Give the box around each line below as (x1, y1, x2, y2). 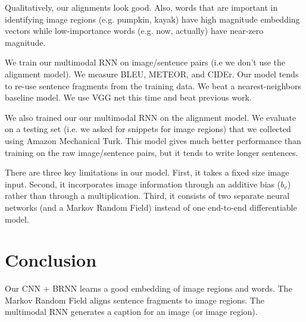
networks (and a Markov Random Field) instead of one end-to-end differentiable (5, 201, 297, 213)
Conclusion (5, 248, 97, 272)
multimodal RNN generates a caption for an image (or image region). (5, 305, 258, 318)
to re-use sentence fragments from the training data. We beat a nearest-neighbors (5, 79, 301, 92)
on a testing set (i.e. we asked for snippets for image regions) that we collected (5, 123, 291, 135)
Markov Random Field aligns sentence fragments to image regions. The (5, 293, 264, 306)
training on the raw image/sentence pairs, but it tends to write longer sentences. (5, 146, 298, 158)
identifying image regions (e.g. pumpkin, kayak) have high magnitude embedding (5, 12, 300, 25)
